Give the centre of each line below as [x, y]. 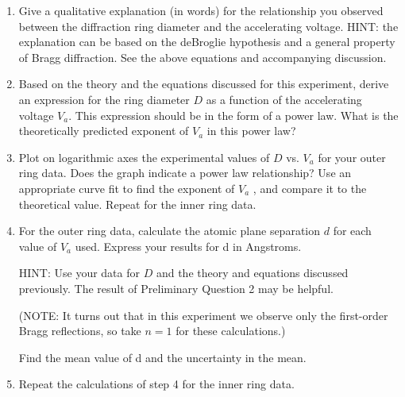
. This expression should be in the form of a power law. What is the [233, 115]
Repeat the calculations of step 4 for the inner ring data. [156, 384]
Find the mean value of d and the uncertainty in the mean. [162, 357]
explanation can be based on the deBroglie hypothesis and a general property [207, 42]
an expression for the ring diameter [104, 99]
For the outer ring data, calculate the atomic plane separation [170, 231]
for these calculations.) [231, 331]
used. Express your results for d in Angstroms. [188, 246]
